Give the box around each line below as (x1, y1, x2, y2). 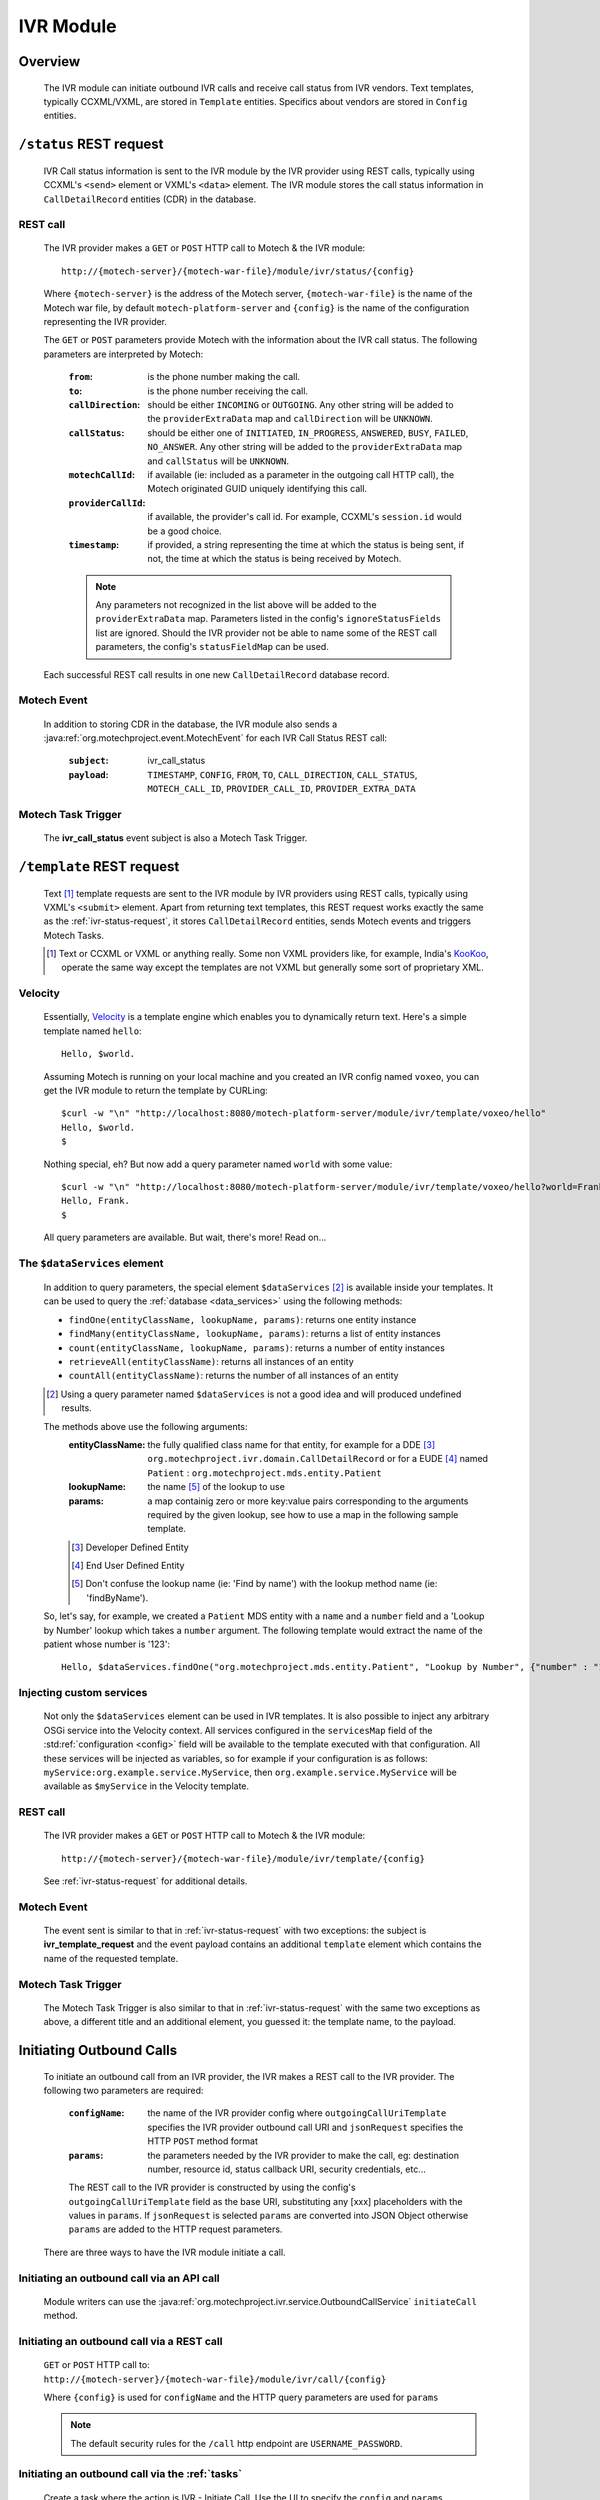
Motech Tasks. (43, 929, 105, 941)
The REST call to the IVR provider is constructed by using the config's (68, 2181, 356, 2194)
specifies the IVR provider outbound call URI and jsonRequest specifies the (147, 2121, 464, 2133)
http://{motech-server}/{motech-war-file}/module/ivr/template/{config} (61, 1853, 425, 1864)
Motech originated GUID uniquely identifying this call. (147, 483, 368, 495)
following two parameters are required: (43, 2084, 204, 2096)
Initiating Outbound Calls (18, 2041, 178, 2059)
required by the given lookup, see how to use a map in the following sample (147, 1508, 459, 1520)
